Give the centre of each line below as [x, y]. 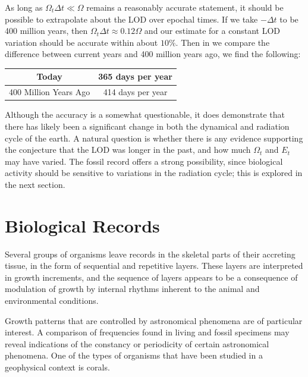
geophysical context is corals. [57, 367]
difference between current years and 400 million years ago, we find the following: [153, 54]
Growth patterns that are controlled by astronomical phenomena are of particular [154, 320]
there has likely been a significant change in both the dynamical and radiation [147, 126]
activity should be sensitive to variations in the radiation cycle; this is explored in [154, 173]
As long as [24, 7]
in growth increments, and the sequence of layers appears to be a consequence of [151, 277]
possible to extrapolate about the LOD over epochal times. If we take [131, 19]
